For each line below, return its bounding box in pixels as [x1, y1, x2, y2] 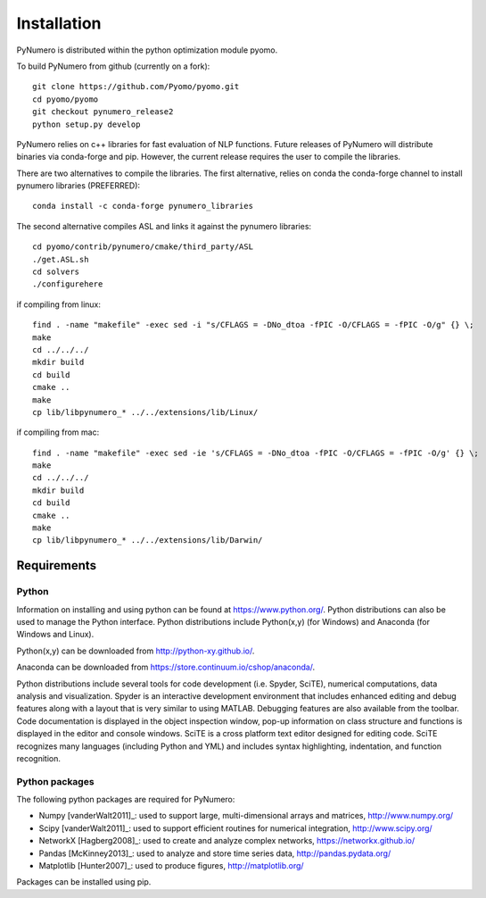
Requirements [16, 558, 97, 573]
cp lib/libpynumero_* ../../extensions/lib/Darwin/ [32, 536, 263, 545]
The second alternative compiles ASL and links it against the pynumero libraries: [16, 220, 312, 231]
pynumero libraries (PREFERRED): [16, 180, 141, 191]
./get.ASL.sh [32, 254, 89, 264]
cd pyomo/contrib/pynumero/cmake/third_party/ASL [32, 242, 254, 252]
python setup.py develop [32, 119, 141, 129]
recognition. [16, 752, 62, 763]
